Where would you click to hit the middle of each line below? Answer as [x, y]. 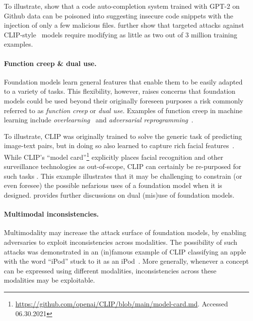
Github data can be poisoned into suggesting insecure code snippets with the [119, 15]
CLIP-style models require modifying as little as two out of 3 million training [121, 34]
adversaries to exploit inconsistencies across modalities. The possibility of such [121, 242]
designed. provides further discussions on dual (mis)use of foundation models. [119, 194]
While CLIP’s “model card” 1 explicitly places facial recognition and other [114, 156]
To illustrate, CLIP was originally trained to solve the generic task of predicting [123, 136]
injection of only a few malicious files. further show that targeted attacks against [124, 25]
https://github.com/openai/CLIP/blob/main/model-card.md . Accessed [122, 303]
